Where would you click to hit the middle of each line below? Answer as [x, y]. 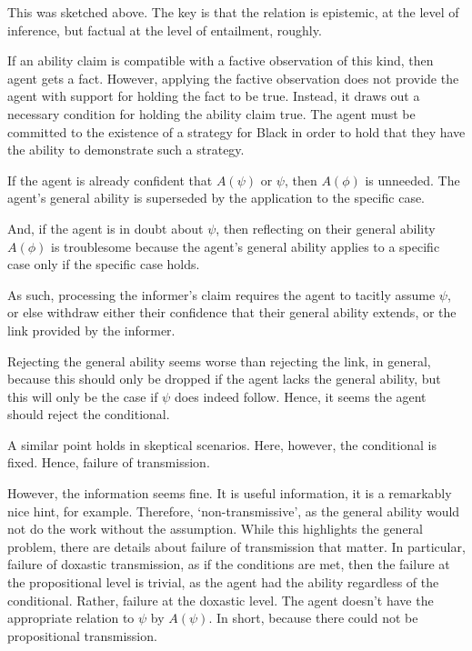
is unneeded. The [412, 180]
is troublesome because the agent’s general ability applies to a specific [245, 246]
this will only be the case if [83, 396]
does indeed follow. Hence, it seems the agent [300, 396]
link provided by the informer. [91, 330]
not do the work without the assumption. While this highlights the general [215, 529]
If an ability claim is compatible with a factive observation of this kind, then [221, 60]
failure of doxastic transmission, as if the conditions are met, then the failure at [229, 564]
